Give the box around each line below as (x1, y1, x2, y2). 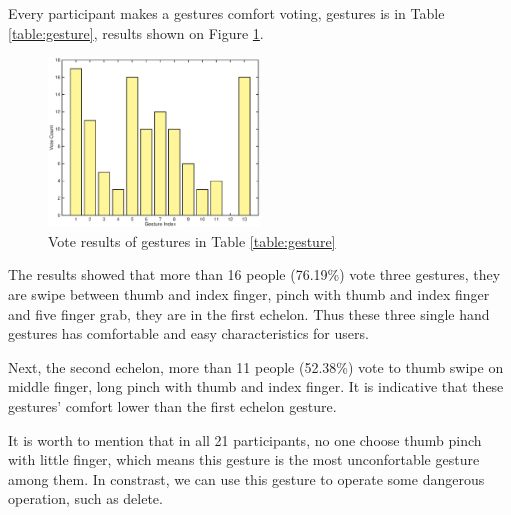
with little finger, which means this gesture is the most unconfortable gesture (8, 449, 480, 470)
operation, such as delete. (8, 488, 163, 509)
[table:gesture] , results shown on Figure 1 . (8, 22, 264, 43)
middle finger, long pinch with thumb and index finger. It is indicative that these (8, 376, 504, 397)
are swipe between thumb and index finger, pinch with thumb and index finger (8, 283, 490, 304)
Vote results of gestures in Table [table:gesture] (48, 230, 336, 251)
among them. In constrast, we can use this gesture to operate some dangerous (8, 468, 485, 489)
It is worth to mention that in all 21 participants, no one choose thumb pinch (8, 429, 482, 450)
